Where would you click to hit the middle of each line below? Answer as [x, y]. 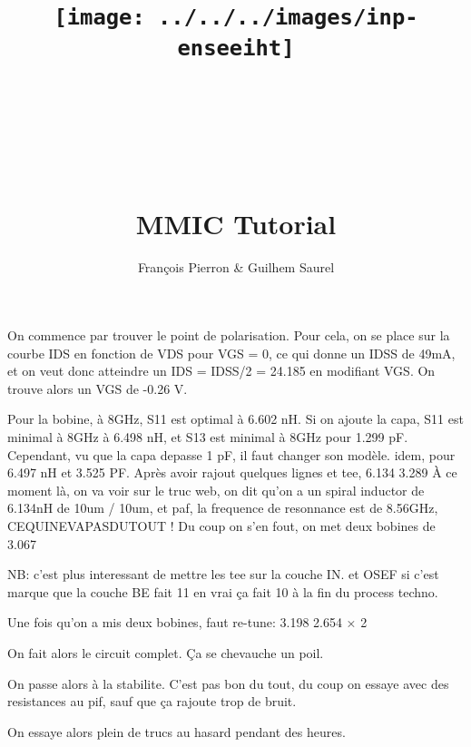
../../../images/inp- [288, 18]
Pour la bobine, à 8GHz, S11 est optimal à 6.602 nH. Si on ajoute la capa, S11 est [235, 419]
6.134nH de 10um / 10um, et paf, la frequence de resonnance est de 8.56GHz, [223, 508]
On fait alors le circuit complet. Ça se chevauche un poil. [166, 653]
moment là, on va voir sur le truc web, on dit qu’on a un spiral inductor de [216, 490]
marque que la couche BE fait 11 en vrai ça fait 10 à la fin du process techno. [223, 591]
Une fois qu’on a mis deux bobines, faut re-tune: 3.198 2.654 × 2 [187, 622]
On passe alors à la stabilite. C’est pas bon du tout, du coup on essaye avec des [228, 683]
